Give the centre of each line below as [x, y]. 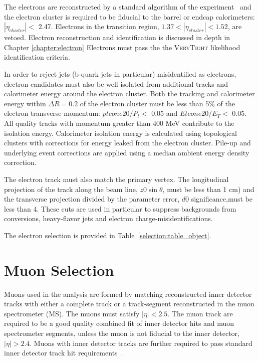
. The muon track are [200, 313]
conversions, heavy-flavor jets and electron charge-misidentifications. [108, 218]
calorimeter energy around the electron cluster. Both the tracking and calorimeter [129, 94]
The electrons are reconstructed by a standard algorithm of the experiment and [128, 7]
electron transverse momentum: [52, 113]
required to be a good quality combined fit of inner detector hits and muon [119, 323]
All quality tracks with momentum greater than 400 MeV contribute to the [119, 123]
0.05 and [165, 113]
